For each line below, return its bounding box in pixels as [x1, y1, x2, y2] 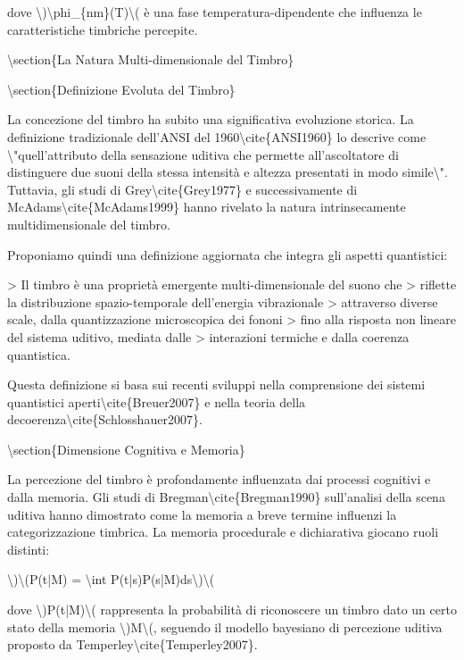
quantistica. [7, 345, 70, 363]
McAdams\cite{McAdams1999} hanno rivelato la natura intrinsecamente [7, 197, 406, 216]
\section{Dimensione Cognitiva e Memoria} [7, 439, 245, 458]
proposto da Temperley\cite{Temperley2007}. [7, 635, 258, 654]
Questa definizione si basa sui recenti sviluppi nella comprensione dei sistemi [7, 375, 426, 394]
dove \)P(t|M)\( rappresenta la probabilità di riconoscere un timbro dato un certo [7, 600, 457, 619]
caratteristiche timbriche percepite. [7, 20, 198, 38]
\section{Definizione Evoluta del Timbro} [7, 79, 236, 98]
